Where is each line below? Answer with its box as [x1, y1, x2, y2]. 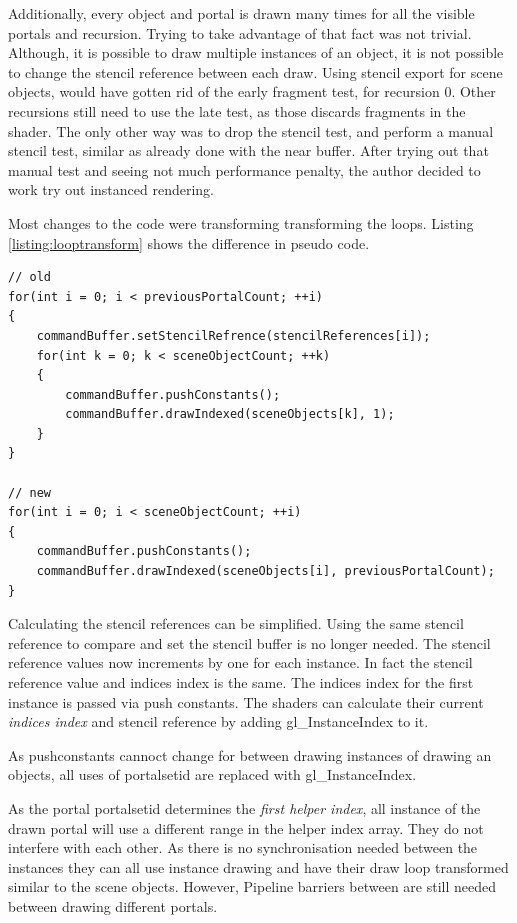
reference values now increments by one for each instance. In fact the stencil [8, 652, 473, 673]
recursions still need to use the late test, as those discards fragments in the [8, 100, 466, 121]
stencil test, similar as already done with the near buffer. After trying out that [8, 140, 489, 161]
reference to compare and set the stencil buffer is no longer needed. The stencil [8, 632, 491, 653]
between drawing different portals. [8, 895, 218, 916]
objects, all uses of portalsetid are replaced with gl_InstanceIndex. [8, 764, 417, 785]
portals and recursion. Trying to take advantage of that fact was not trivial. [8, 22, 472, 43]
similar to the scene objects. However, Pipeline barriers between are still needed [8, 876, 497, 897]
